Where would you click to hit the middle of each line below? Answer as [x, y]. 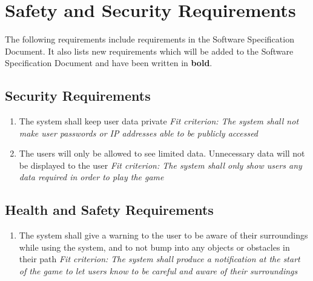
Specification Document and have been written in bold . [109, 63]
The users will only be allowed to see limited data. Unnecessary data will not [162, 153]
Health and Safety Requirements [109, 210]
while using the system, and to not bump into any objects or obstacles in [154, 247]
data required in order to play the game [91, 177]
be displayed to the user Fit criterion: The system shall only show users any [160, 165]
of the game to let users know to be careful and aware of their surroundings [158, 271]
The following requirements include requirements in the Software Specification [150, 39]
